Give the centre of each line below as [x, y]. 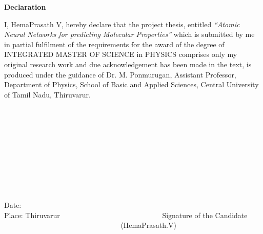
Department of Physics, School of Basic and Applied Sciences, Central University [131, 84]
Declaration [25, 7]
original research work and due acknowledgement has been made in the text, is [128, 64]
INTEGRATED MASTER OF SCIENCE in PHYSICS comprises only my [121, 54]
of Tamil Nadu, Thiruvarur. [47, 94]
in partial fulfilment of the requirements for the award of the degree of [114, 44]
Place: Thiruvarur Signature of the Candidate [126, 215]
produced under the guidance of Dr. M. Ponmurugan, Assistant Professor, [120, 74]
